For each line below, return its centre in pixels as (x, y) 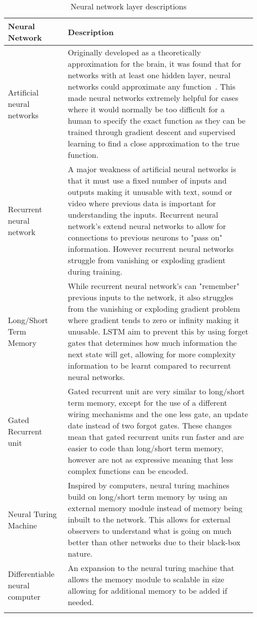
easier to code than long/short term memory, (146, 448)
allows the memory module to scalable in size (146, 579)
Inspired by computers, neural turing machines (149, 485)
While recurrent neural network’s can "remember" (154, 286)
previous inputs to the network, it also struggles (151, 297)
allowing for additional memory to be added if (148, 591)
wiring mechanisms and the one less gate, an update (158, 414)
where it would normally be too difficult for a (146, 109)
